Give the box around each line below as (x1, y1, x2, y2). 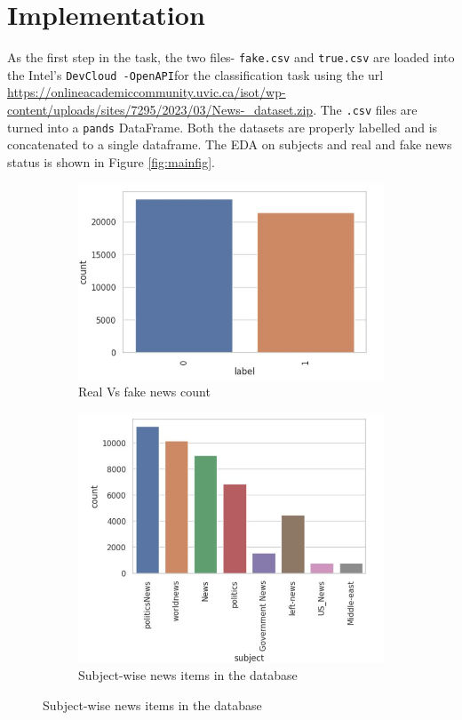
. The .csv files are (313, 100, 418, 119)
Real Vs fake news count (78, 382, 211, 401)
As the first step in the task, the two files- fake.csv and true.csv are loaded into (7, 48, 455, 67)
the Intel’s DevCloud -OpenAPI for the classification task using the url (7, 65, 384, 84)
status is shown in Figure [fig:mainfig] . (7, 152, 215, 171)
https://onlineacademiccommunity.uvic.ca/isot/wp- (7, 83, 286, 101)
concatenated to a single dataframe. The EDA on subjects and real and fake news (7, 135, 452, 154)
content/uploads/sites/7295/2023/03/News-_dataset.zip (7, 100, 314, 119)
